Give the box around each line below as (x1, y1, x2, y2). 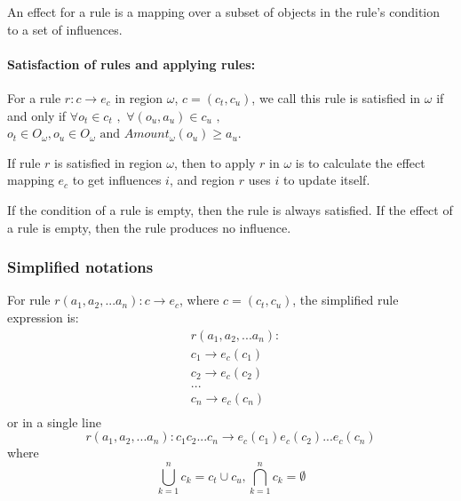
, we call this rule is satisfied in (251, 88, 421, 107)
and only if (7, 106, 67, 124)
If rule (7, 153, 41, 171)
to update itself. (282, 171, 370, 189)
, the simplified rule (292, 290, 399, 309)
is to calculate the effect (295, 153, 425, 171)
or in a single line (7, 412, 101, 431)
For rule (7, 290, 51, 309)
